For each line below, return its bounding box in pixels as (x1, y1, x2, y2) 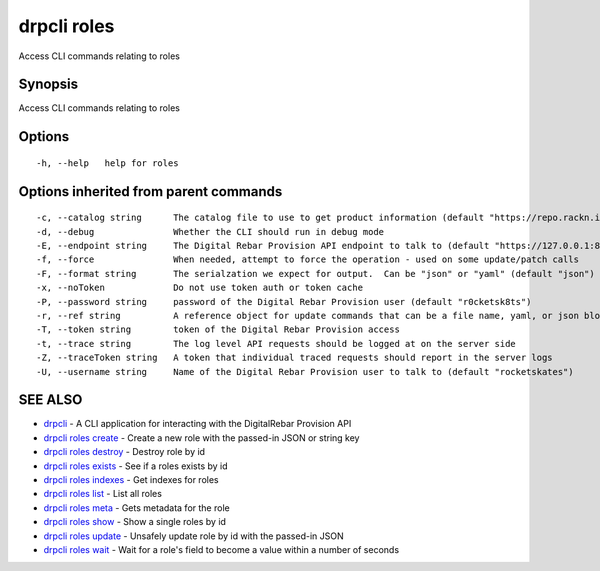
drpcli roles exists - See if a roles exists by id (43, 460, 229, 472)
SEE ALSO (18, 391, 83, 409)
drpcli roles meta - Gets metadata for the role (43, 501, 230, 514)
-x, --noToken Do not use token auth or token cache (36, 282, 364, 294)
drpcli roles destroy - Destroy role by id (43, 446, 205, 458)
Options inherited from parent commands (18, 183, 283, 200)
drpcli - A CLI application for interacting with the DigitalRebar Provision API (43, 418, 352, 430)
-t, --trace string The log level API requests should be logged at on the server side (36, 338, 517, 349)
